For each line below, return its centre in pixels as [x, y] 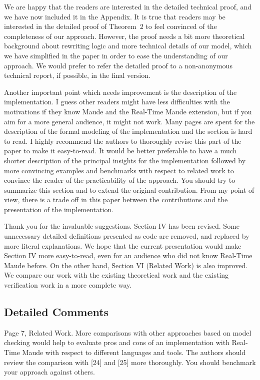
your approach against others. [49, 372]
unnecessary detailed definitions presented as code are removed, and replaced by [127, 236]
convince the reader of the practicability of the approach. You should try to [120, 180]
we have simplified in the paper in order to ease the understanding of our [116, 55]
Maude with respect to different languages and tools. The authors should [134, 352]
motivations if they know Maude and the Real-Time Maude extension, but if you [128, 111]
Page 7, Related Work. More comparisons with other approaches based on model [128, 332]
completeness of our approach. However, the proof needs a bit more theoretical [124, 36]
